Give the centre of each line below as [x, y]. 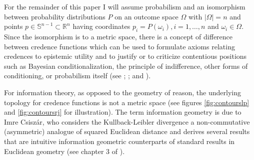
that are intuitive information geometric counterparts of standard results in [119, 141]
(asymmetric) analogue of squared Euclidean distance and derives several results [127, 131]
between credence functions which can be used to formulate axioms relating [119, 46]
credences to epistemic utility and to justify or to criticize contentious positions [125, 56]
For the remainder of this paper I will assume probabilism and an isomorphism [125, 6]
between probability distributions [55, 16]
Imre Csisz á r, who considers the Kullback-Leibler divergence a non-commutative [127, 121]
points [13, 26]
